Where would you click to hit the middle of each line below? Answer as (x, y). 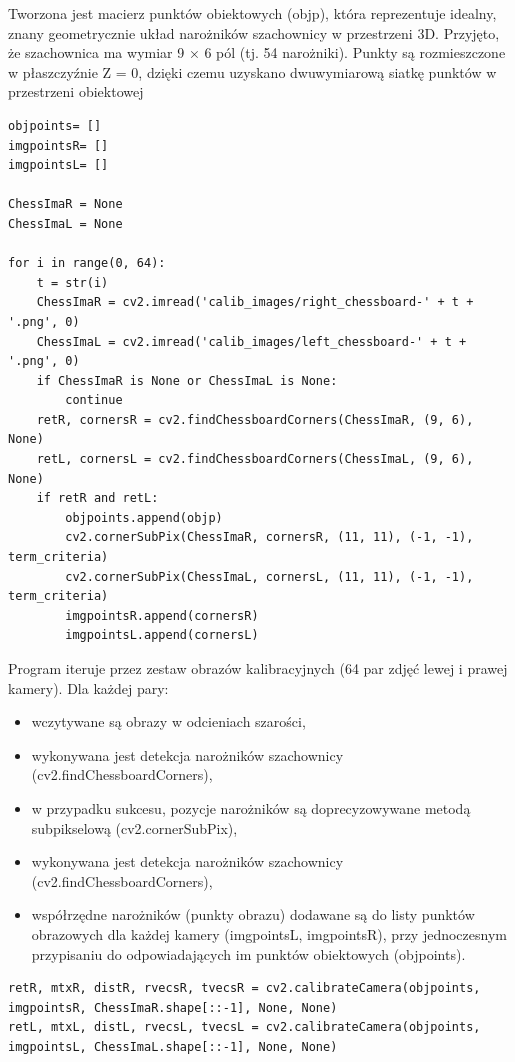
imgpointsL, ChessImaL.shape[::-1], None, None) (173, 1046)
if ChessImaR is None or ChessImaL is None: (187, 380)
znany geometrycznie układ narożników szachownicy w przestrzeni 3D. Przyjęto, (254, 32)
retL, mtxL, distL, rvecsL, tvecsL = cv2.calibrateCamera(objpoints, (244, 1027)
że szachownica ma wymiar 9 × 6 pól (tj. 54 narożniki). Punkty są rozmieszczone (257, 52)
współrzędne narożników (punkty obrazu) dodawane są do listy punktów (253, 914)
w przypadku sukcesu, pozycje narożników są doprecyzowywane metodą (251, 807)
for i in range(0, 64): (87, 263)
